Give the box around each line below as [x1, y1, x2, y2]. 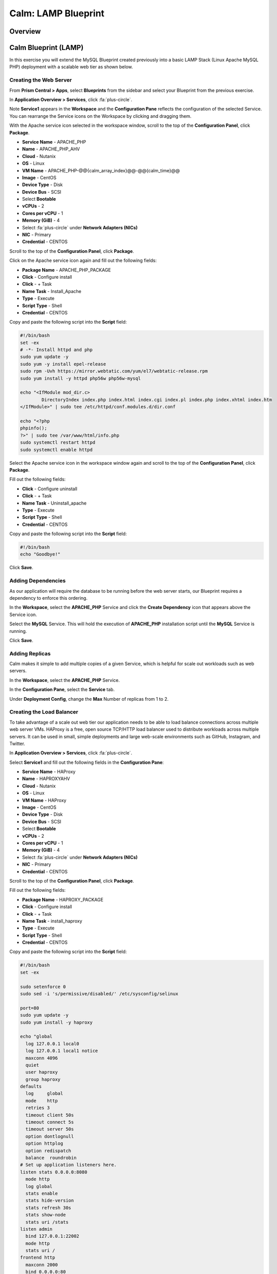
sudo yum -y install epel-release [20, 361, 106, 367]
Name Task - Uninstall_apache [22, 500, 87, 506]
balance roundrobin [25, 1155, 77, 1160]
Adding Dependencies [9, 577, 66, 585]
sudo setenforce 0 [20, 984, 66, 990]
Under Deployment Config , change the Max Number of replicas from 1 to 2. [9, 696, 169, 702]
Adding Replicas [9, 650, 51, 657]
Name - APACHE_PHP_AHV [22, 146, 80, 152]
